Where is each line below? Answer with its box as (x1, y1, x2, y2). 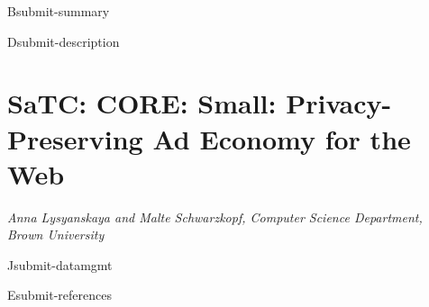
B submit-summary (7, 2, 110, 20)
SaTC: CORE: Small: (7, 85, 277, 122)
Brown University (7, 225, 105, 244)
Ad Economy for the (152, 120, 411, 157)
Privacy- (286, 85, 392, 122)
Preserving (7, 120, 143, 157)
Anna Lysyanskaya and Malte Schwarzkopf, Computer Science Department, (7, 207, 423, 226)
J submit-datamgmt (7, 255, 113, 274)
